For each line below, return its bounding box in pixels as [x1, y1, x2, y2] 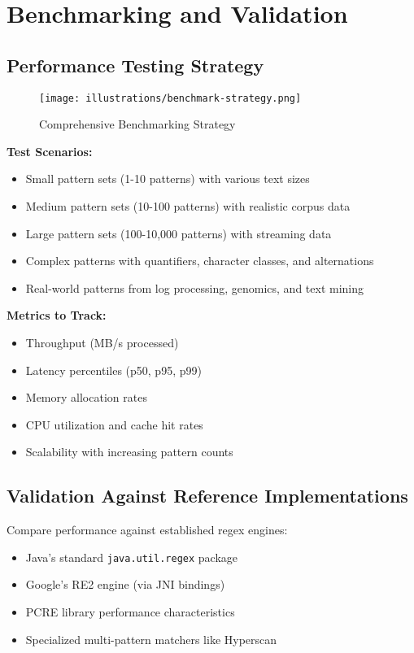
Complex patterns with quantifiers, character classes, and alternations [25, 252, 374, 269]
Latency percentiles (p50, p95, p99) [25, 361, 202, 378]
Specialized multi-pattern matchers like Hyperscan [25, 630, 277, 647]
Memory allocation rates [25, 389, 147, 406]
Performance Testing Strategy [7, 52, 264, 77]
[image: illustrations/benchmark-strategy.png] [39, 92, 302, 104]
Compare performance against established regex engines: [7, 521, 288, 538]
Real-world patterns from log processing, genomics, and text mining [25, 279, 364, 296]
